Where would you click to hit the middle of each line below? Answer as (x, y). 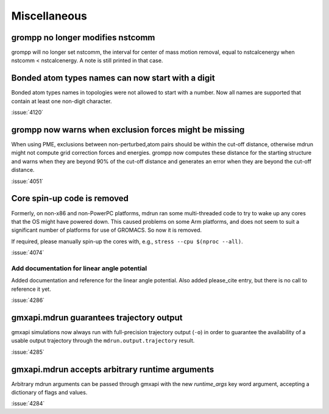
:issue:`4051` (27, 181)
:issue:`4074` (28, 252)
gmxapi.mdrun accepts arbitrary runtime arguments (113, 369)
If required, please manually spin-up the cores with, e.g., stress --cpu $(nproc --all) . (127, 241)
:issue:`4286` (28, 300)
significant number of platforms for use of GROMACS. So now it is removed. (107, 230)
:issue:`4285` (28, 352)
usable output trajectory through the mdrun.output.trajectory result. (103, 341)
